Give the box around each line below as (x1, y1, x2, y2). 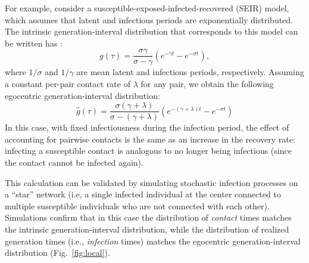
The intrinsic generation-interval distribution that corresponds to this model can (5, 25, 298, 38)
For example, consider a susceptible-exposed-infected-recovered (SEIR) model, (5, 2, 289, 14)
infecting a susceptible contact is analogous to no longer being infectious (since (5, 144, 292, 157)
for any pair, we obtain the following (141, 78, 274, 90)
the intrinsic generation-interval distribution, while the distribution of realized (5, 223, 289, 236)
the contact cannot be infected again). (5, 156, 143, 169)
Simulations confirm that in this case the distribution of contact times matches (5, 211, 292, 224)
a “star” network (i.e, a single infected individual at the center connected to (5, 188, 281, 200)
